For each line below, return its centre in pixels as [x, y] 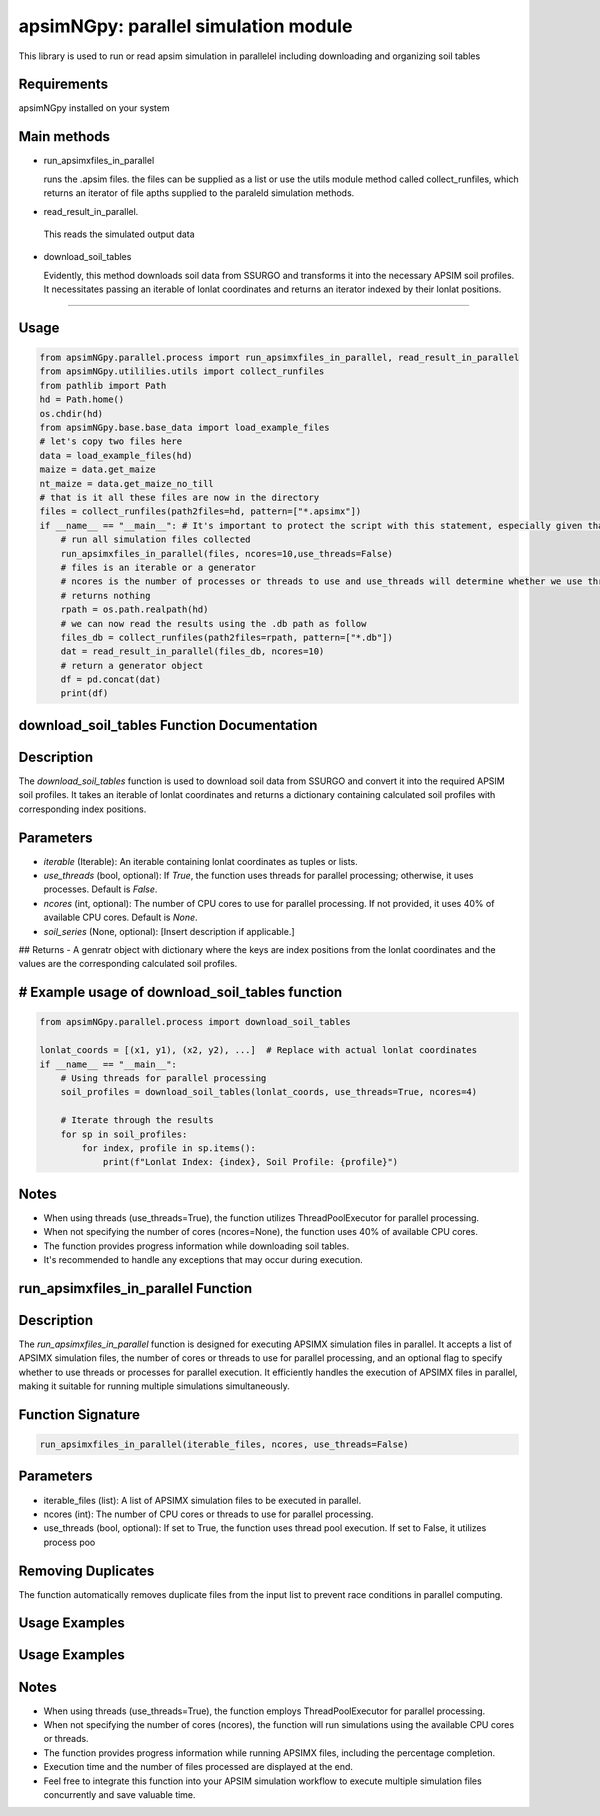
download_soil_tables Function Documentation [168, 725]
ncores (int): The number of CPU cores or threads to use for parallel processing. [208, 1514]
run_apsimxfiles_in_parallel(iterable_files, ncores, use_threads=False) [224, 1444]
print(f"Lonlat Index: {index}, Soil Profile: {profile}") [250, 1162]
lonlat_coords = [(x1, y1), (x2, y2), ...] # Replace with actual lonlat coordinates [258, 1050]
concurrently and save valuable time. [119, 1794]
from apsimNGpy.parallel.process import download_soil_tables [195, 1022]
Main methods [64, 136]
